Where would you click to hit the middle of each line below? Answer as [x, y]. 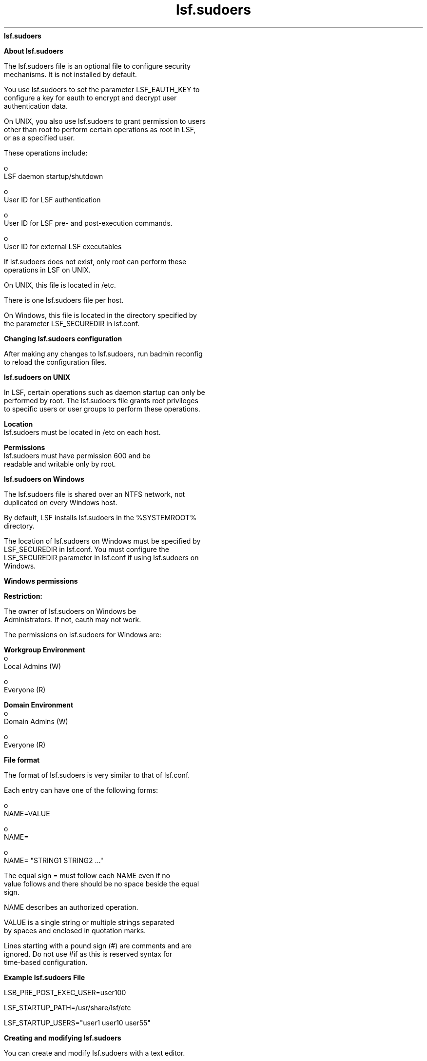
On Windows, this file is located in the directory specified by [100, 315]
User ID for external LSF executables [63, 246]
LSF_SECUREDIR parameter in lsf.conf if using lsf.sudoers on [101, 557]
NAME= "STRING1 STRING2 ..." [54, 860]
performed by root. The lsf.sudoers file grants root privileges [101, 400]
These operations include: [46, 153]
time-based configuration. [46, 962]
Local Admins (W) [33, 666]
